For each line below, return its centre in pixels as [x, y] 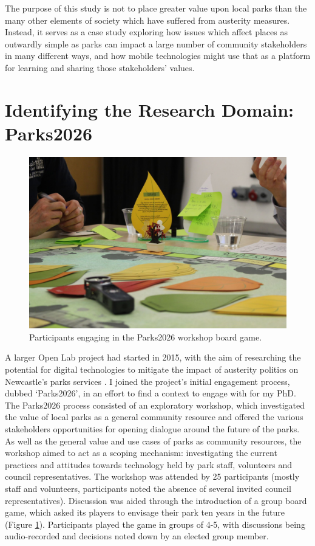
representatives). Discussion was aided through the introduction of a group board [156, 500]
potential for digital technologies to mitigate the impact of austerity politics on [152, 369]
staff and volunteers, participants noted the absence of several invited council [148, 488]
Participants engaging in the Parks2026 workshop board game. [146, 337]
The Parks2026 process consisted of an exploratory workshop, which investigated [155, 405]
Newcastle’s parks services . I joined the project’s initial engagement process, [147, 381]
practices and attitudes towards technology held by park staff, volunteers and [149, 464]
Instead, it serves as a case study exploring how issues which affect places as [146, 32]
